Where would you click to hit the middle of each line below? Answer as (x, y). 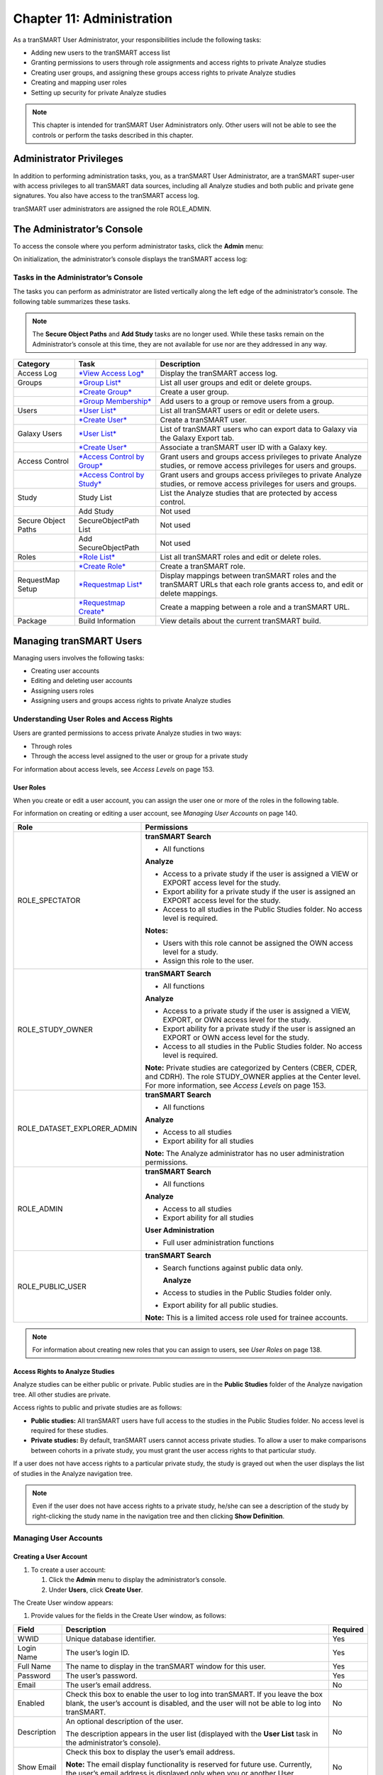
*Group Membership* (115, 401)
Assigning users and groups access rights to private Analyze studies (131, 701)
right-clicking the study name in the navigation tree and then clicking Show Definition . (159, 1516)
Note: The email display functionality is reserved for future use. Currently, (189, 1764)
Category (34, 364)
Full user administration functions (218, 1242)
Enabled (31, 1703)
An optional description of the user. (124, 1721)
